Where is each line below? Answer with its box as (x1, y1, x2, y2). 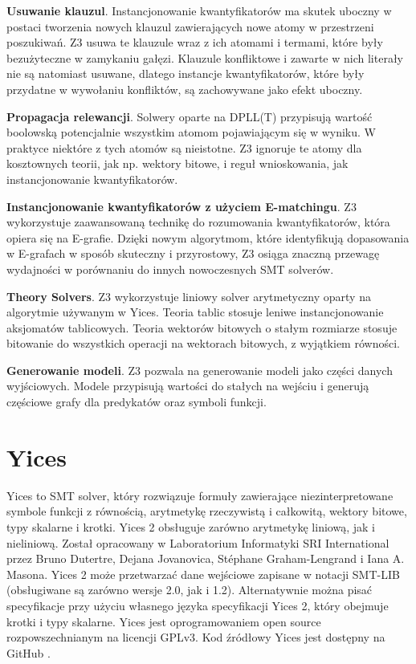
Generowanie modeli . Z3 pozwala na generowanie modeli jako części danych (6, 361, 393, 378)
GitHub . (6, 644, 51, 661)
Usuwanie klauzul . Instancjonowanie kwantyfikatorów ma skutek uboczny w (6, 2, 392, 18)
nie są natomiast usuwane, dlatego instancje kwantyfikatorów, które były (6, 65, 365, 82)
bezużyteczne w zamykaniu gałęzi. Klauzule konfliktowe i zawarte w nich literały (6, 49, 403, 66)
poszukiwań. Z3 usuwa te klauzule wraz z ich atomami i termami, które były (6, 34, 383, 51)
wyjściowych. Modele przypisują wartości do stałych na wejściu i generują (6, 377, 369, 394)
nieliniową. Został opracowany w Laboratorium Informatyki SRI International (6, 534, 389, 551)
